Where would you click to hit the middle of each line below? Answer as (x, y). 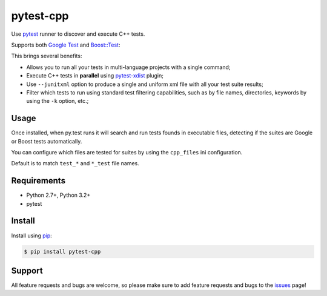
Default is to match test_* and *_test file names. (75, 163)
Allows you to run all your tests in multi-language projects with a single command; (128, 67)
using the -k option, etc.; (58, 101)
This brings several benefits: (47, 56)
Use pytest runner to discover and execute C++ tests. (78, 34)
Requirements (38, 181)
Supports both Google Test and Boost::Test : (66, 45)
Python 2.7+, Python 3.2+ (58, 195)
